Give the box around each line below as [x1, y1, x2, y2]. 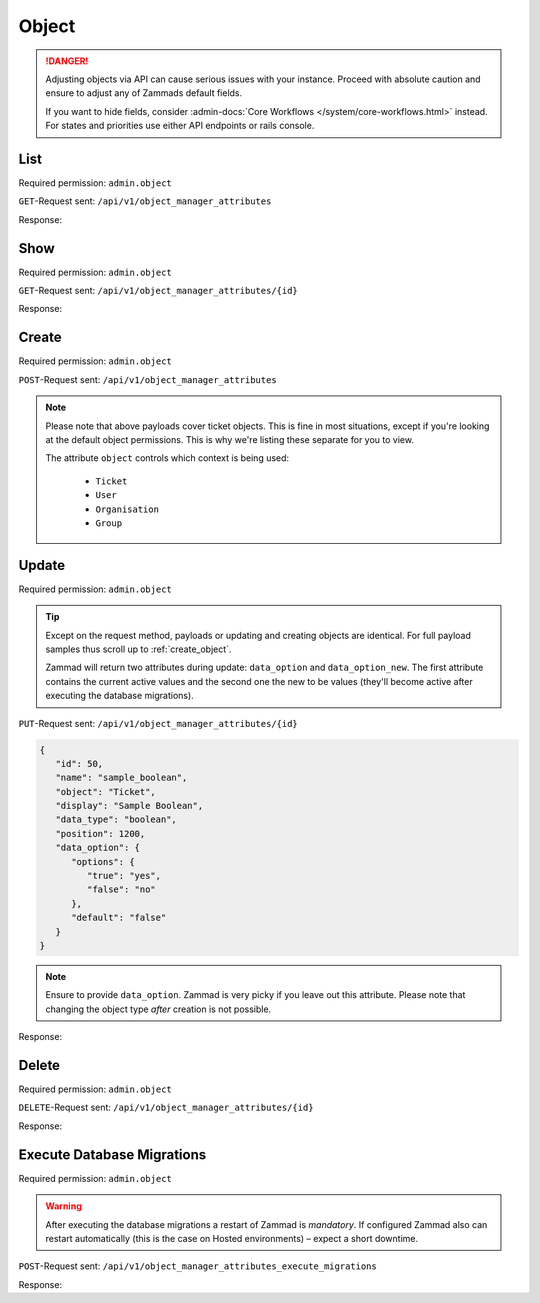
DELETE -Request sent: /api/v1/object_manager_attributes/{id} [18, 1101, 314, 1114]
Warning [45, 1200, 82, 1212]
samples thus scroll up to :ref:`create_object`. [45, 643, 232, 655]
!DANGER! [45, 55, 89, 67]
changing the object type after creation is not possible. [45, 1003, 272, 1015]
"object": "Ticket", [55, 786, 157, 797]
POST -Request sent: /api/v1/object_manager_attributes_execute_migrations [18, 1260, 377, 1272]
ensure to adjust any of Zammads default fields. [45, 87, 243, 99]
